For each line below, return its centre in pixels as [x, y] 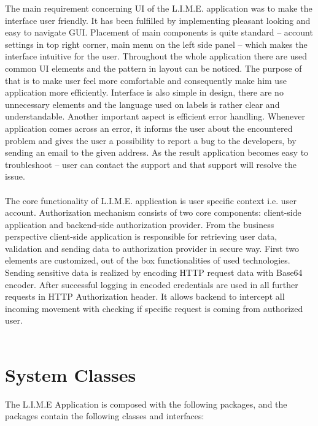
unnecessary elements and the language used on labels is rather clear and [142, 104]
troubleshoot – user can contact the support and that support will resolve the [151, 164]
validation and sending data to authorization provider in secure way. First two [152, 248]
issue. [15, 176]
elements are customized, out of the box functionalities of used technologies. [148, 260]
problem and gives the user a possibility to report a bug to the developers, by [151, 140]
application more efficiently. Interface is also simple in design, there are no [144, 92]
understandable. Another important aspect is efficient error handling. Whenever [155, 116]
